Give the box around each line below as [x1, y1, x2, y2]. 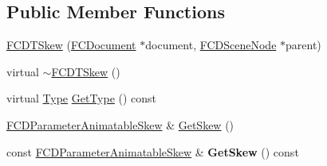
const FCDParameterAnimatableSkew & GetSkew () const [6, 143, 299, 160]
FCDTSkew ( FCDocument [6, 37, 136, 53]
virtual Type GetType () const [6, 90, 157, 106]
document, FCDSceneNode [145, 37, 277, 53]
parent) [286, 37, 321, 53]
